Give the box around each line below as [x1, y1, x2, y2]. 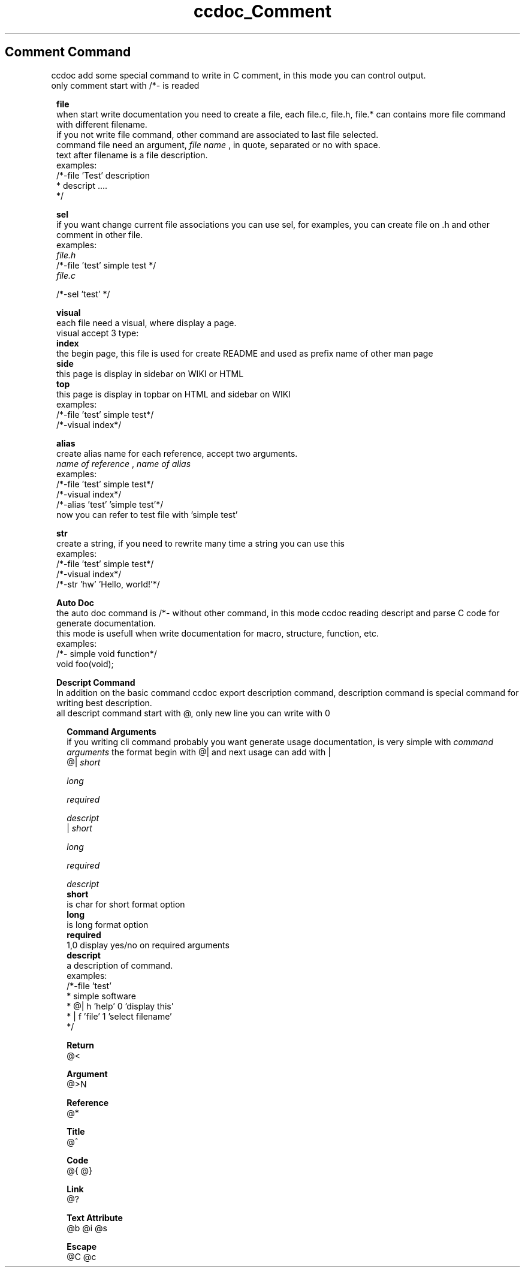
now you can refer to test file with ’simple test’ [56, 509, 238, 520]
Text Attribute [67, 1212, 123, 1223]
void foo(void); [56, 658, 114, 669]
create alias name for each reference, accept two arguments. [56, 448, 298, 459]
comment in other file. [56, 229, 143, 240]
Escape [67, 1241, 97, 1252]
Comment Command [5, 44, 131, 60]
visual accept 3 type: [56, 327, 139, 338]
